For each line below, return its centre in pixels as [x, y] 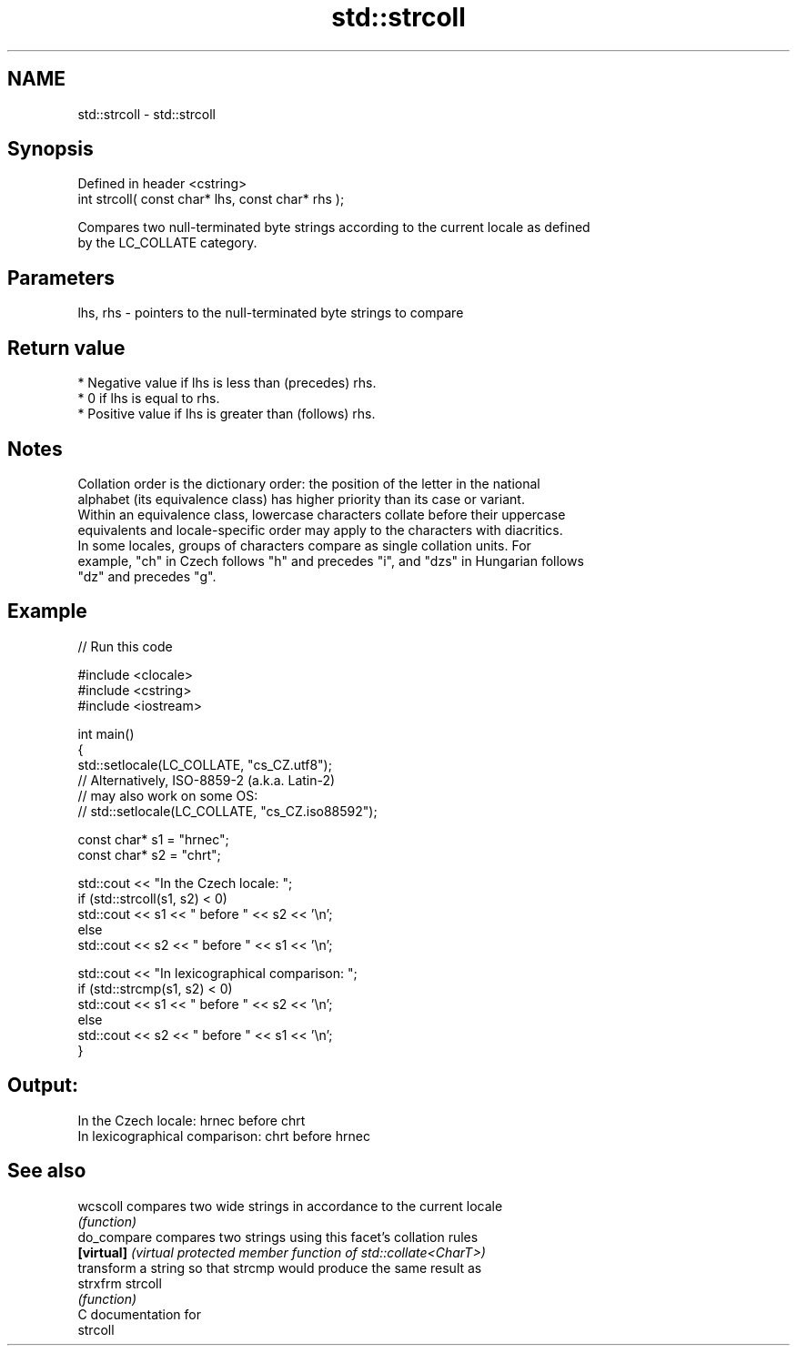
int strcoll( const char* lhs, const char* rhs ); [211, 199]
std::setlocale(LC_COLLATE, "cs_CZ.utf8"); [205, 764]
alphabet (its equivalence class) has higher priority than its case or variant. [301, 499]
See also [47, 1171]
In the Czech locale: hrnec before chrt [192, 1120]
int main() [106, 733]
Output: [43, 1085]
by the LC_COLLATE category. [167, 243]
